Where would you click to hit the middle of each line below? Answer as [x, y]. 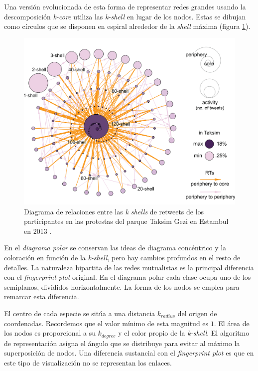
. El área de [232, 323]
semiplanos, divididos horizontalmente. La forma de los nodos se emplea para [122, 286]
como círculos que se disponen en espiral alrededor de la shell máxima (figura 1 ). [127, 26]
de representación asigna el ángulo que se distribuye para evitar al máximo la [122, 343]
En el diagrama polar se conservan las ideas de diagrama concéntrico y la [115, 248]
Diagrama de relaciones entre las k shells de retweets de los [114, 211]
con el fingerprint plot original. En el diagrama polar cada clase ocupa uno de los [128, 277]
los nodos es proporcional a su [50, 333]
